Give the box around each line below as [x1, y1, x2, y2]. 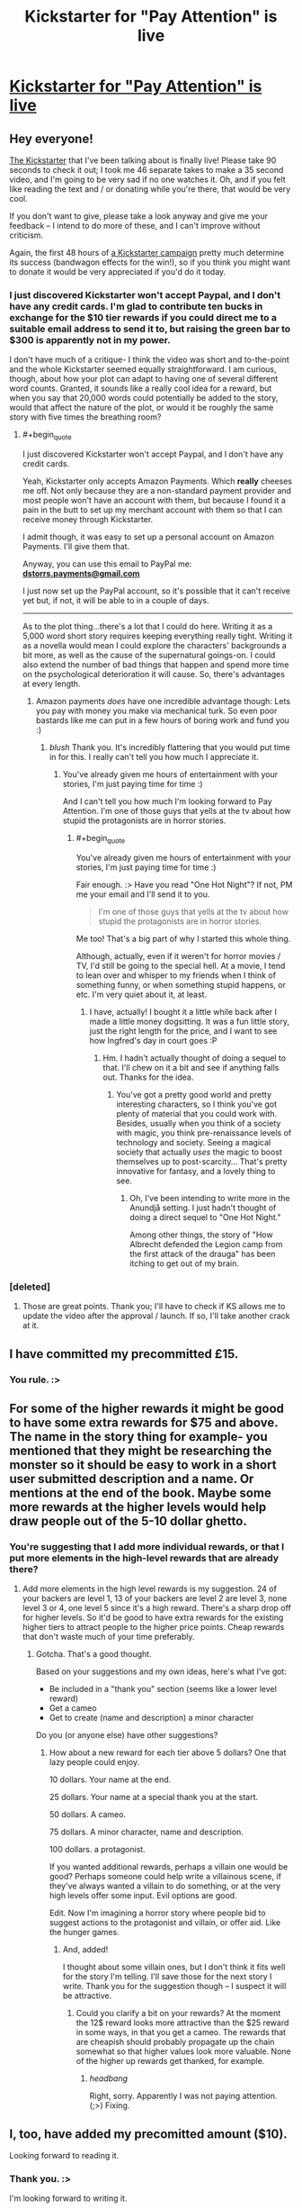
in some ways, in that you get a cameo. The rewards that [75, 2027, 286, 2038]
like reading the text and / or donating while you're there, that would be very [9, 184, 291, 195]
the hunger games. [49, 1927, 120, 1938]
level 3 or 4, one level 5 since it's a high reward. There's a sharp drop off [22, 1603, 292, 1614]
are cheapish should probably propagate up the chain [75, 2037, 275, 2048]
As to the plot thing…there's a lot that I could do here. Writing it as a [22, 621, 273, 632]
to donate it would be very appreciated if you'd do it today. [9, 267, 226, 276]
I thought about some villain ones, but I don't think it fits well [62, 1961, 286, 1973]
